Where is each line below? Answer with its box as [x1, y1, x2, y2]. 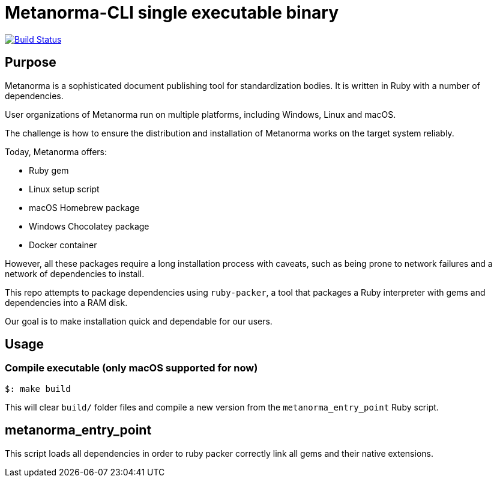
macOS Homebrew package [29, 202, 140, 213]
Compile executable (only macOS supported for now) [5, 362, 258, 374]
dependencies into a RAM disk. [5, 297, 128, 308]
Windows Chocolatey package [29, 221, 149, 231]
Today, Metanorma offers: [5, 146, 107, 157]
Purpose [5, 55, 56, 70]
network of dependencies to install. [5, 268, 145, 279]
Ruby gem [29, 165, 69, 175]
